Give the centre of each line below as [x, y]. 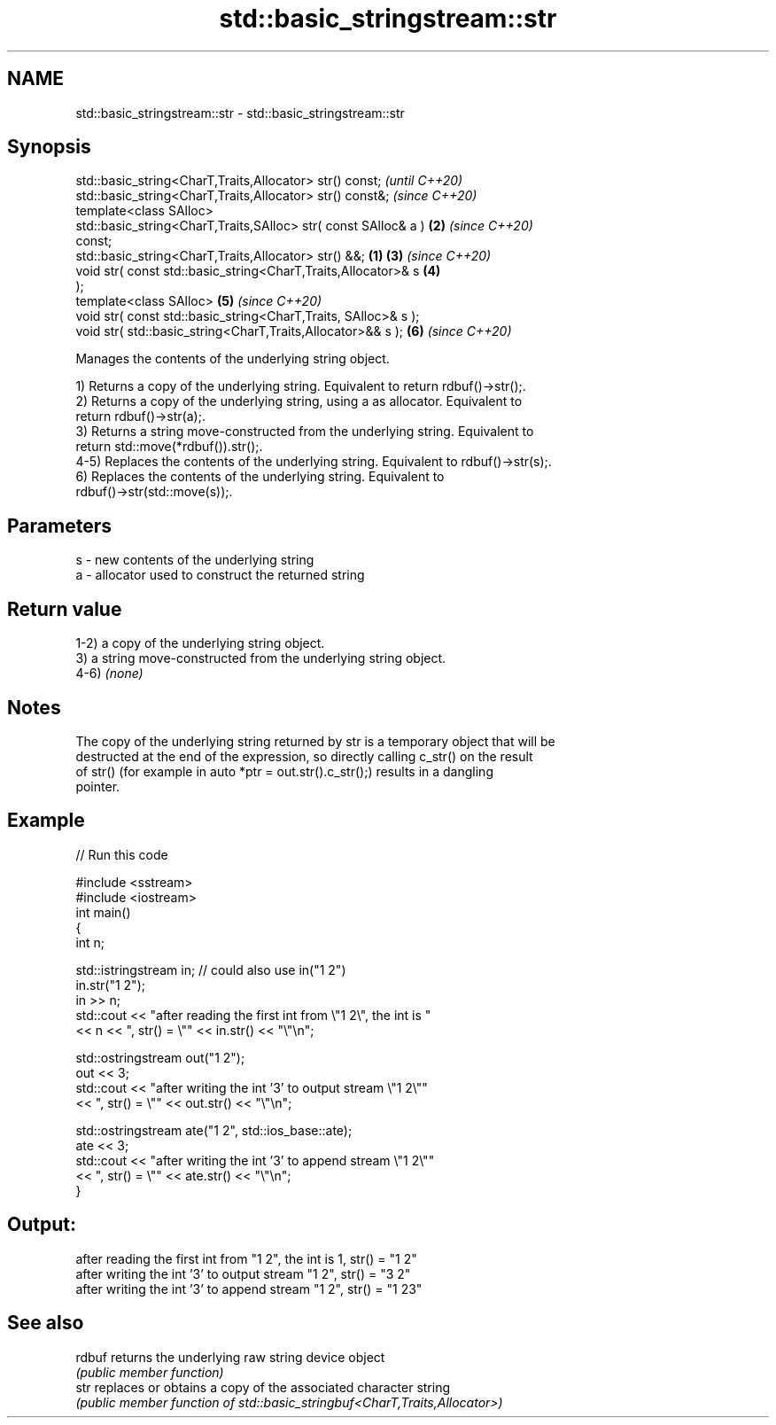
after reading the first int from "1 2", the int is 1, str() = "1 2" [246, 1258]
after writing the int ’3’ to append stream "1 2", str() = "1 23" [249, 1289]
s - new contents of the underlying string [195, 560]
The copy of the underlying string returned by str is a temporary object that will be [315, 741]
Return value [65, 609]
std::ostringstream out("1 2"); [160, 1057]
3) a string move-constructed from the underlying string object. [261, 658]
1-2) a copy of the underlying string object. [200, 643]
